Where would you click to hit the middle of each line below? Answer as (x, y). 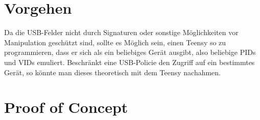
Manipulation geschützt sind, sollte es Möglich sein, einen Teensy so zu (115, 42)
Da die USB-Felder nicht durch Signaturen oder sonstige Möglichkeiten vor (121, 32)
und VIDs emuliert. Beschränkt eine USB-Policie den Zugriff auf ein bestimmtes (129, 62)
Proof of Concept (66, 107)
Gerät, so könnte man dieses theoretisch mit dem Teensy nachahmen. (113, 72)
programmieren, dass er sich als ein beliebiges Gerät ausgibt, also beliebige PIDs (130, 52)
